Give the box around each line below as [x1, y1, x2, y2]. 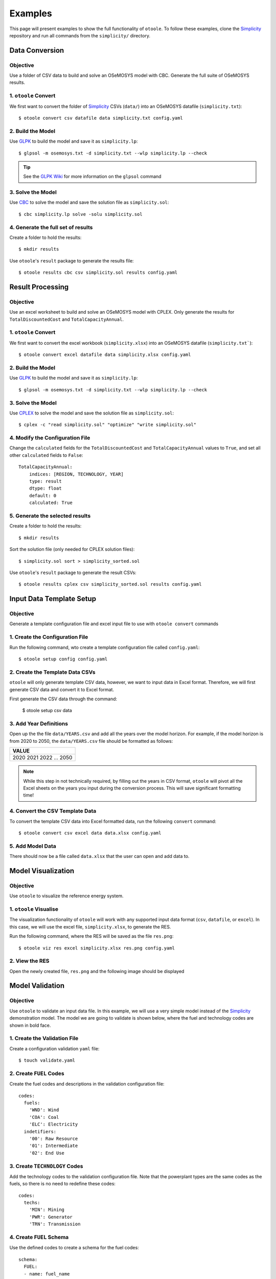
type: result [29, 478, 62, 484]
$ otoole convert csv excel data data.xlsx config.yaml [18, 830, 162, 836]
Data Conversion [9, 46, 64, 55]
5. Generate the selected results [9, 512, 91, 519]
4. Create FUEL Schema [9, 1233, 69, 1241]
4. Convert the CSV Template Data [9, 807, 97, 814]
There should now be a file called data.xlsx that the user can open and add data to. [9, 853, 190, 859]
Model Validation [9, 981, 65, 990]
